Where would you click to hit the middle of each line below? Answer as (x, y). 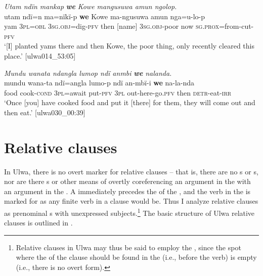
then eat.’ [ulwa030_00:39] (45, 112)
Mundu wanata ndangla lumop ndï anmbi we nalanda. (88, 73)
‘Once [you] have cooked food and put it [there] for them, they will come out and (130, 102)
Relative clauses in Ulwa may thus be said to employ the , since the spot (128, 247)
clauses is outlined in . (38, 223)
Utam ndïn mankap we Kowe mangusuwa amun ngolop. (91, 6)
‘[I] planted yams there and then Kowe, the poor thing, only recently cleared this (129, 46)
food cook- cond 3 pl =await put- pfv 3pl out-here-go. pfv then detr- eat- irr (118, 92)
